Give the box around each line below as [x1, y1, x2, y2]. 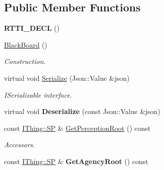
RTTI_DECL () [4, 23, 60, 33]
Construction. [4, 56, 46, 66]
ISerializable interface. [4, 89, 72, 100]
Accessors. [4, 139, 35, 150]
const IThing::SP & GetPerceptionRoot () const [4, 122, 151, 133]
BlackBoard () [4, 39, 47, 50]
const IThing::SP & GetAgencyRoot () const [4, 156, 149, 166]
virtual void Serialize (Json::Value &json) [4, 72, 130, 83]
